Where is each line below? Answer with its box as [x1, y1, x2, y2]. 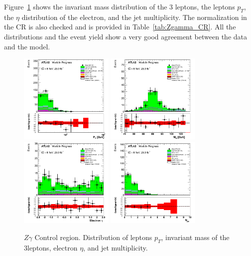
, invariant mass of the [161, 232, 230, 242]
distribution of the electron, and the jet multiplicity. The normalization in [21, 11, 247, 22]
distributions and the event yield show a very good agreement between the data [4, 31, 247, 41]
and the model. [4, 41, 50, 51]
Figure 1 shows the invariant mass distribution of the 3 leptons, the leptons [4, 1, 235, 11]
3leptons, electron [24, 242, 78, 253]
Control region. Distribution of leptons [34, 232, 152, 242]
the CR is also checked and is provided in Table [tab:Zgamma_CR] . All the [4, 21, 236, 32]
